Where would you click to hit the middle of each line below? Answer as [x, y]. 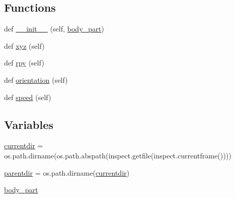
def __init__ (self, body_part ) [54, 29]
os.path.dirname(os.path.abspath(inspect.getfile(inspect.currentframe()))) [118, 155]
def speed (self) [28, 97]
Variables [29, 124]
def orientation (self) [36, 79]
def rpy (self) [24, 63]
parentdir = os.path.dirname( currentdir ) [67, 172]
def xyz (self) [24, 45]
